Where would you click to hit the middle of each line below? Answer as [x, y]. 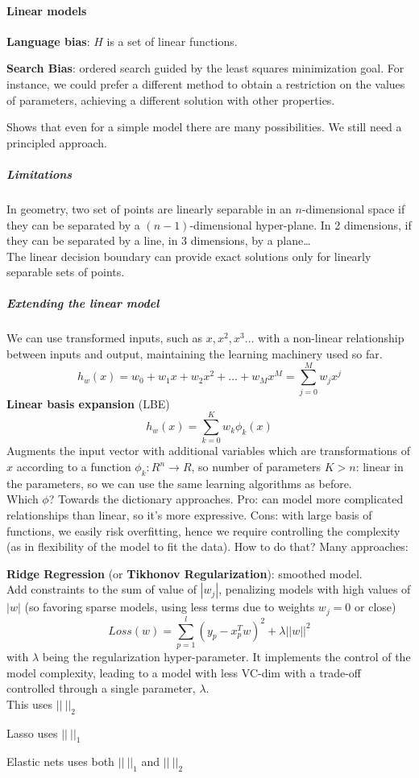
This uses [29, 704]
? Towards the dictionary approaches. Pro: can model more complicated [226, 499]
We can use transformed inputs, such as [105, 338]
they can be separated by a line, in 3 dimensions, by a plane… [159, 240]
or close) [375, 607]
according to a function [74, 467]
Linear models [47, 10]
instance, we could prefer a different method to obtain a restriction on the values [206, 83]
